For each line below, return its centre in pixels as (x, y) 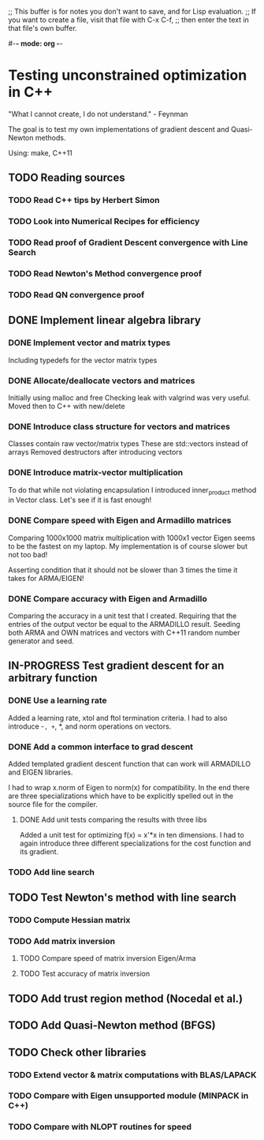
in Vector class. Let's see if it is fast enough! (80, 500)
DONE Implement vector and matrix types (89, 343)
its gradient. (39, 851)
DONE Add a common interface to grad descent (101, 747)
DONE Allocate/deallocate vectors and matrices (102, 381)
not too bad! (28, 554)
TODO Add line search (51, 872)
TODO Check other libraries (77, 1052)
